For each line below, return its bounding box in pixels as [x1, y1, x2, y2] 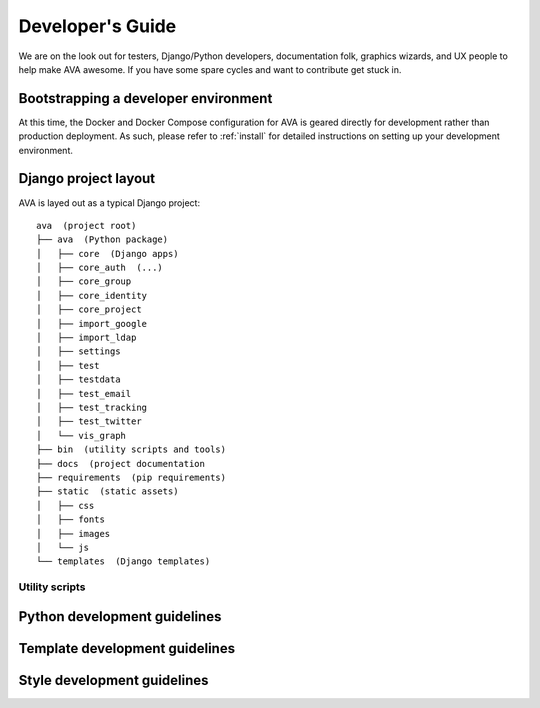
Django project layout [18, 170, 156, 187]
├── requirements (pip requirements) [36, 471, 227, 483]
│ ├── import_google [36, 318, 148, 329]
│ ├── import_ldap [36, 332, 137, 344]
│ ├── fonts [36, 514, 105, 525]
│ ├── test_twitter [36, 416, 142, 427]
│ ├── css [36, 500, 95, 511]
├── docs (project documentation [36, 458, 205, 469]
